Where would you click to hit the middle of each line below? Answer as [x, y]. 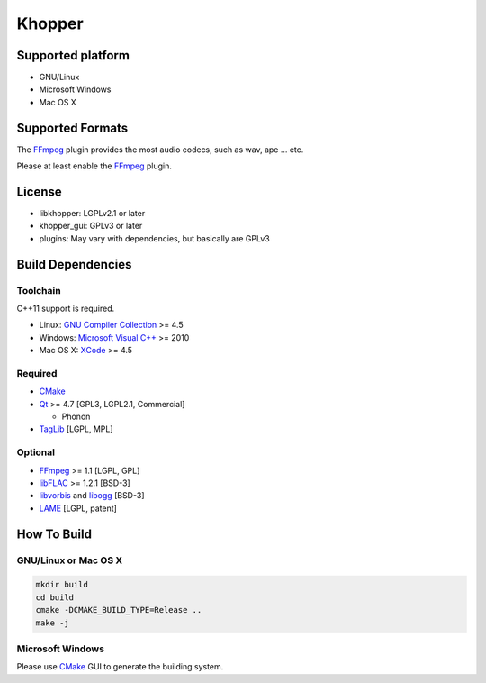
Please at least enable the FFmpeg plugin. [94, 166]
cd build [55, 597]
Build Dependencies [74, 264]
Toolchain [39, 290]
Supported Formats [72, 127]
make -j [52, 623]
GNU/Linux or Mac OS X [70, 560]
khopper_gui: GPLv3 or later [91, 226]
